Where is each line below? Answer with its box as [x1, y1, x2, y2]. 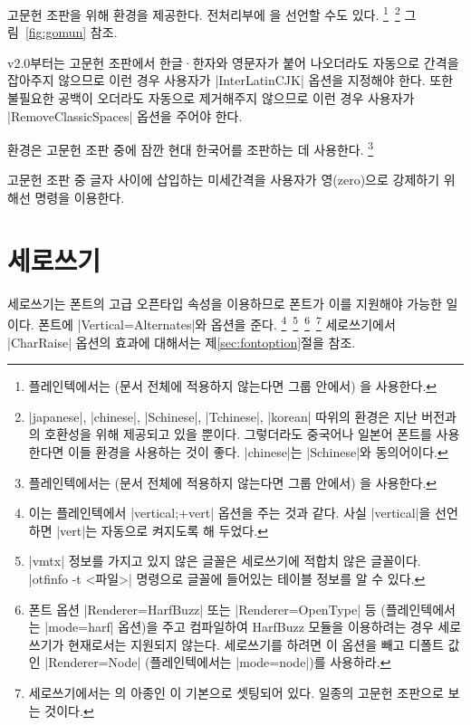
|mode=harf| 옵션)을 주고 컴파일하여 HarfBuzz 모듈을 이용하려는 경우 [44, 617, 434, 636]
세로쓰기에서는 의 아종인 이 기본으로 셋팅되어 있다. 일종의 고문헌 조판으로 [28, 682, 444, 701]
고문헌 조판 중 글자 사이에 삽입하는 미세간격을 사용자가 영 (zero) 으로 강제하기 [7, 170, 440, 189]
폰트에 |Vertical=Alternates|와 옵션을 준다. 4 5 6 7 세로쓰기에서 [38, 312, 396, 334]
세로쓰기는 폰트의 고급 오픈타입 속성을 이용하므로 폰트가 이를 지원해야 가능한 [7, 293, 442, 312]
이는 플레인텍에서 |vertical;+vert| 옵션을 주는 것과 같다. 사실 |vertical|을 [28, 503, 431, 522]
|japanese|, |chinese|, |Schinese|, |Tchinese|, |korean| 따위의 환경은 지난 [28, 406, 418, 425]
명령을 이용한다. [34, 188, 125, 207]
